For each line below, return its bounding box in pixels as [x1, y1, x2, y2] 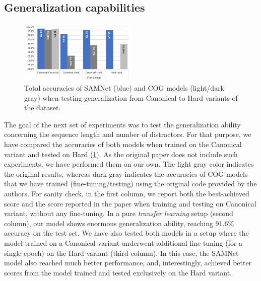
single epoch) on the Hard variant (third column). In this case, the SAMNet [4, 247, 239, 258]
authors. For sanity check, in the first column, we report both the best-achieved [4, 188, 249, 199]
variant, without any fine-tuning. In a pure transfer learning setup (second [4, 208, 233, 219]
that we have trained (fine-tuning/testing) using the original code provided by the [4, 178, 257, 189]
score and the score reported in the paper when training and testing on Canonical [4, 198, 256, 208]
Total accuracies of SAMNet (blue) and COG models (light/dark [24, 83, 225, 93]
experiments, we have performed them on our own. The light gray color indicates [4, 159, 254, 169]
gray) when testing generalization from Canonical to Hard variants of [24, 92, 238, 103]
